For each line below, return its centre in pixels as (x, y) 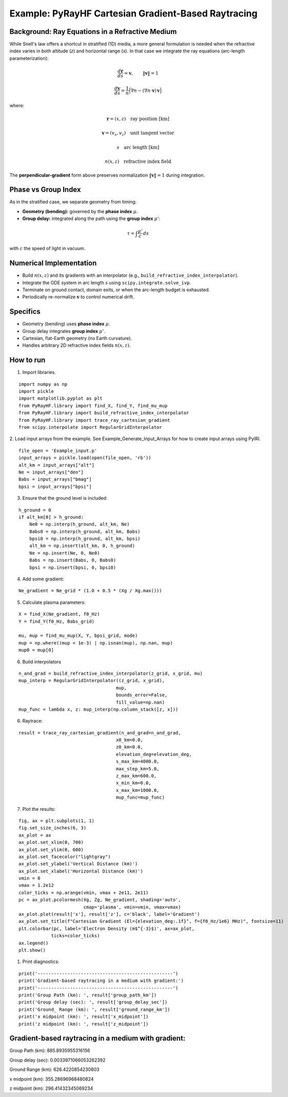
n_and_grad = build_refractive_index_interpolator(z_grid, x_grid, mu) (111, 673)
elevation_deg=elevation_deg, (154, 754)
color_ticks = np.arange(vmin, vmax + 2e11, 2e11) (84, 893)
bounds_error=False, (142, 695)
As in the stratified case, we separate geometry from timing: (73, 202)
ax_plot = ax (35, 835)
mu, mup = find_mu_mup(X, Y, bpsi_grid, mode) (78, 636)
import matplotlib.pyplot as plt (61, 399)
